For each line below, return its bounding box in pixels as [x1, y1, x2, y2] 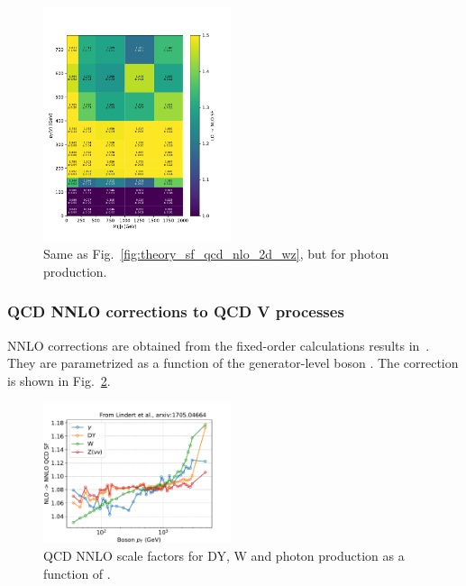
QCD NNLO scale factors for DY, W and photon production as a [43, 545, 405, 564]
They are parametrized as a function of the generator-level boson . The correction [7, 353, 459, 372]
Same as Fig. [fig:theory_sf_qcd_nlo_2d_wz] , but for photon [43, 244, 389, 263]
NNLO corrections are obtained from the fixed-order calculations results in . [7, 335, 430, 354]
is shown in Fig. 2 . [7, 371, 111, 389]
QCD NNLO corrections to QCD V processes [7, 300, 344, 323]
